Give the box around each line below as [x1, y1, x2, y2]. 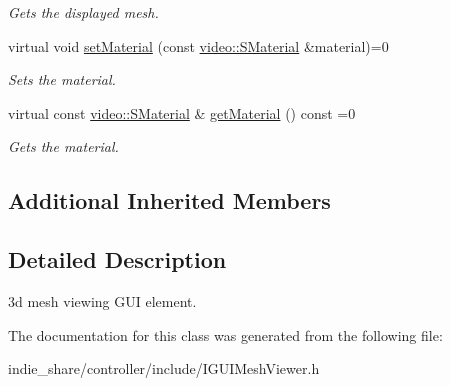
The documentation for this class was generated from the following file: [8, 324, 443, 345]
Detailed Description [8, 244, 227, 275]
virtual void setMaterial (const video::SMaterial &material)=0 [8, 35, 389, 56]
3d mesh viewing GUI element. [8, 290, 197, 311]
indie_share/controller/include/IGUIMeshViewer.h [8, 358, 320, 379]
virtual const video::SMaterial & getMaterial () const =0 [8, 102, 356, 123]
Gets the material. [8, 136, 119, 157]
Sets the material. [8, 69, 116, 90]
